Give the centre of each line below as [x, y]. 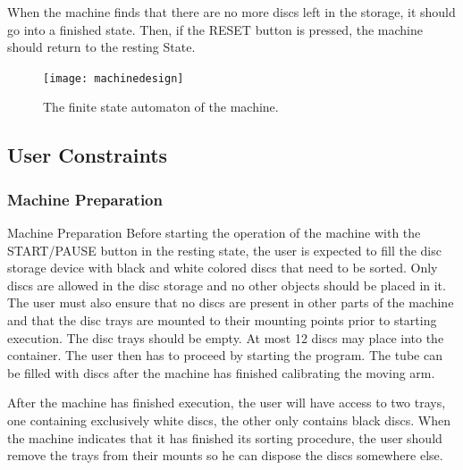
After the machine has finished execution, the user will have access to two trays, [227, 403]
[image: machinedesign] [114, 78]
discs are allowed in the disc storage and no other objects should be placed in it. [227, 285]
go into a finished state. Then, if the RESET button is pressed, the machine [215, 29]
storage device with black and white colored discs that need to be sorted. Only [223, 268]
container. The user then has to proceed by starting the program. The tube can [225, 355]
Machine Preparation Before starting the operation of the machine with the [214, 233]
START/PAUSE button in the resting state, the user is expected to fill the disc [224, 250]
